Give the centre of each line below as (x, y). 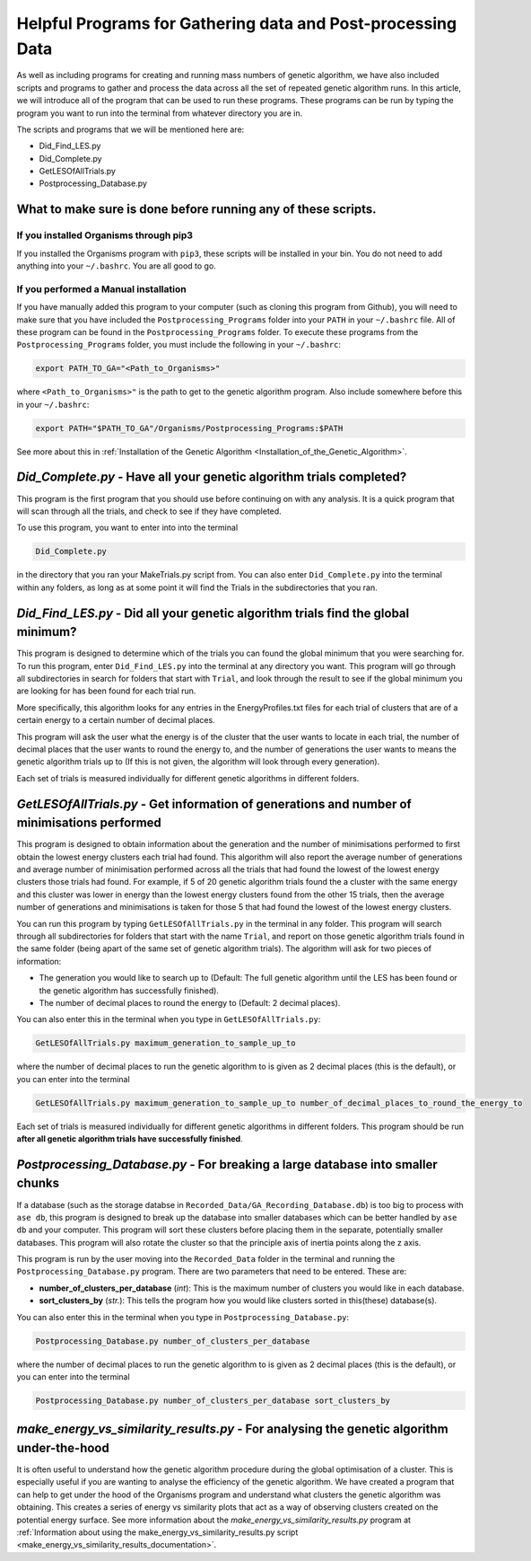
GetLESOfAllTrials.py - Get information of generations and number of (214, 804)
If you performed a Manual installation (102, 289)
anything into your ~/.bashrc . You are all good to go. (117, 266)
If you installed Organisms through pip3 (104, 235)
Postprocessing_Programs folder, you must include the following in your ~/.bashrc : (178, 345)
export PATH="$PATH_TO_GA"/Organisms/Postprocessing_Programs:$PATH (189, 428)
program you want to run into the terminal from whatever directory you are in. (160, 113)
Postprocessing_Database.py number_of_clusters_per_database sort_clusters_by (213, 1400)
